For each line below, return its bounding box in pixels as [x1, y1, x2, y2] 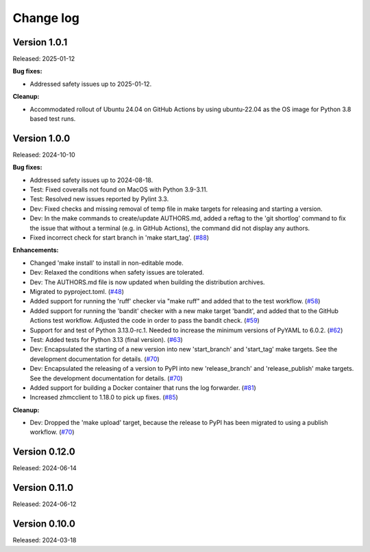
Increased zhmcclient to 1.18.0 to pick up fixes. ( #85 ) [29, 393, 178, 402]
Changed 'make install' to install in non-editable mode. [29, 258, 184, 267]
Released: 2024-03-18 [12, 536, 77, 544]
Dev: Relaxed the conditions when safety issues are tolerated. [29, 268, 205, 277]
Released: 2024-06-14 [12, 464, 77, 472]
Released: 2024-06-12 [12, 500, 77, 508]
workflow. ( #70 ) [29, 428, 75, 436]
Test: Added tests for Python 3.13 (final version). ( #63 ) [29, 335, 183, 343]
